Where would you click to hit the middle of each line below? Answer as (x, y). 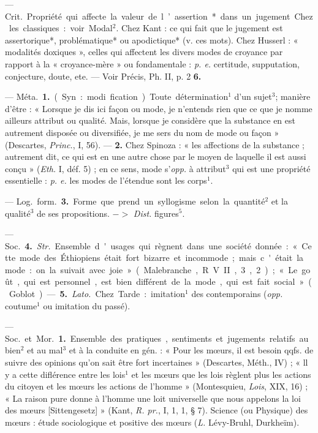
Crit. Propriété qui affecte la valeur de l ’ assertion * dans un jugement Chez (159, 16)
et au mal (45, 350)
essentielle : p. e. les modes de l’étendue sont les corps (106, 180)
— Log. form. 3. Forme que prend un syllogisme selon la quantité (135, 201)
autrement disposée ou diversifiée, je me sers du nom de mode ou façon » (142, 132)
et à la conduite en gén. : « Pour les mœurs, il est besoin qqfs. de (191, 350)
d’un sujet (253, 96)
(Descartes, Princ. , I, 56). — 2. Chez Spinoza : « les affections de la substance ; (155, 144)
